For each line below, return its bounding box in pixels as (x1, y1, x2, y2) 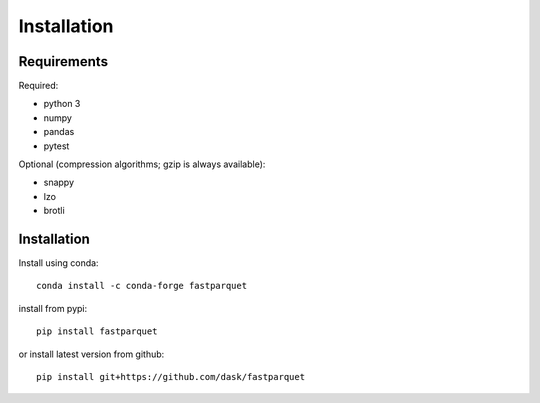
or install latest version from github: (18, 348, 165, 360)
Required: (18, 80, 59, 92)
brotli (43, 205, 65, 217)
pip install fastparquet (36, 326, 158, 337)
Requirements (18, 53, 109, 70)
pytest (43, 140, 70, 152)
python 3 (43, 98, 81, 110)
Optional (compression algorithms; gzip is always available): (18, 158, 266, 170)
